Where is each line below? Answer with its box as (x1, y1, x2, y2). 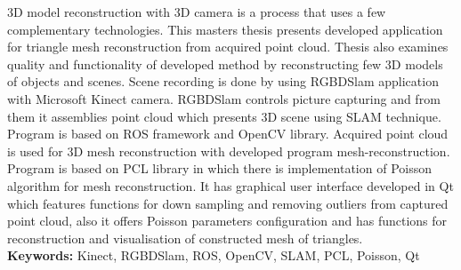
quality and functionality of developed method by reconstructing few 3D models (7, 54, 443, 73)
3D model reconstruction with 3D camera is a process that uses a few (7, 3, 386, 20)
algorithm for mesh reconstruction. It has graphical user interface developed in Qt (7, 176, 454, 195)
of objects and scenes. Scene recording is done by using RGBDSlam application (7, 72, 439, 91)
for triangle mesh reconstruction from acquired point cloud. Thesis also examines (7, 37, 449, 56)
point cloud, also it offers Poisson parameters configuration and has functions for (7, 211, 448, 230)
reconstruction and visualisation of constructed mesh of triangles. (7, 228, 363, 247)
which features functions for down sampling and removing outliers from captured (7, 194, 449, 212)
